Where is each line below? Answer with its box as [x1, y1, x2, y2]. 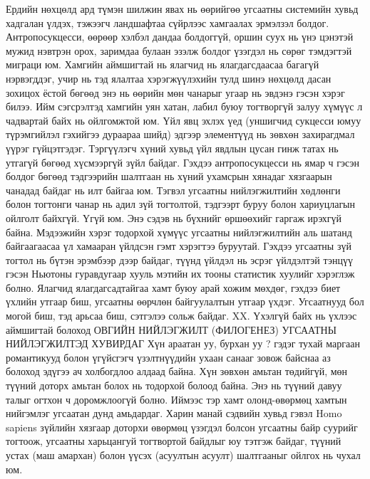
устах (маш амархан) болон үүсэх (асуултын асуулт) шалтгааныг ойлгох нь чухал [6, 448, 361, 462]
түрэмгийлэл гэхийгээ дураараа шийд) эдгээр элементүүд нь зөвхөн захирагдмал [6, 127, 355, 142]
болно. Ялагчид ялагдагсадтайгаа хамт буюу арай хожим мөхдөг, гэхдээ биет [6, 280, 341, 295]
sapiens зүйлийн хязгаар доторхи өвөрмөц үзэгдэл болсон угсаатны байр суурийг [6, 419, 358, 434]
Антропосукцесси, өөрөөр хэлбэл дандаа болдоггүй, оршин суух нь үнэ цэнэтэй [6, 29, 354, 44]
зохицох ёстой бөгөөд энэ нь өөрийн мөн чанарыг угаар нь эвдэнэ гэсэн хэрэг [6, 85, 345, 100]
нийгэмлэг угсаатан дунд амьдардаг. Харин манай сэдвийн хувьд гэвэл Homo [6, 406, 342, 421]
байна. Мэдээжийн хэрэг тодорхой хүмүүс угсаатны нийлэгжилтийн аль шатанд [6, 224, 352, 239]
